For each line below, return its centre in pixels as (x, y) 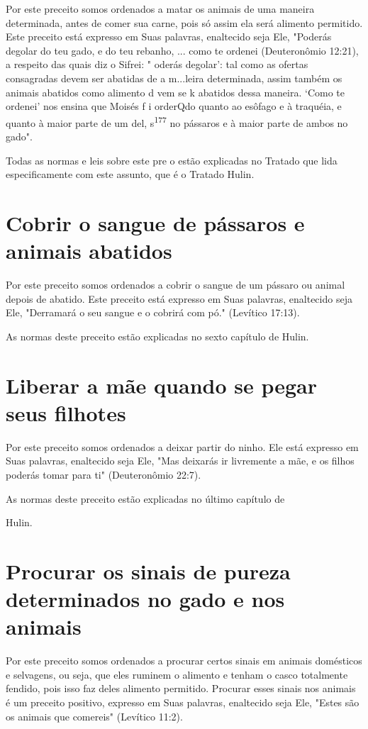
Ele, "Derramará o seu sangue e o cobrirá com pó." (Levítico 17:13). (153, 312)
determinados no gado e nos (145, 599)
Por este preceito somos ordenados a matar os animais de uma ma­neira (160, 9)
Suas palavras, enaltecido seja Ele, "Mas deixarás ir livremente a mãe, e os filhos (180, 461)
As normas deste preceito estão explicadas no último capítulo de (145, 498)
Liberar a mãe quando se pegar (162, 385)
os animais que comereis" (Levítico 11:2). (94, 716)
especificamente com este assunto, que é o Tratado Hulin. (130, 174)
